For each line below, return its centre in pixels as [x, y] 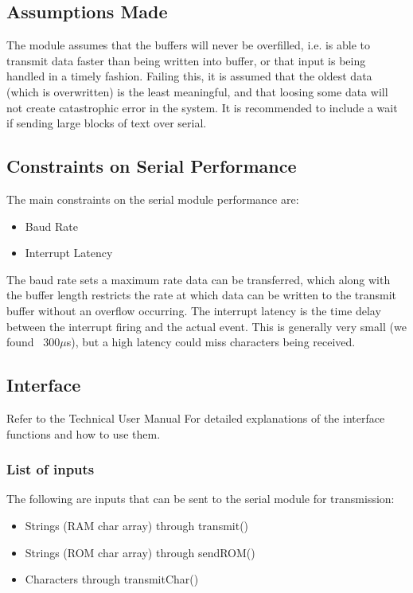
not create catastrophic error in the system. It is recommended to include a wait [202, 107]
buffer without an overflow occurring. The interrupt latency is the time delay [194, 310]
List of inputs [51, 469]
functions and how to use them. [84, 433]
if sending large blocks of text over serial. [107, 123]
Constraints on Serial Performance [152, 166]
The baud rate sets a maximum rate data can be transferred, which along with [199, 279]
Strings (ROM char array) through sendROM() [140, 552]
